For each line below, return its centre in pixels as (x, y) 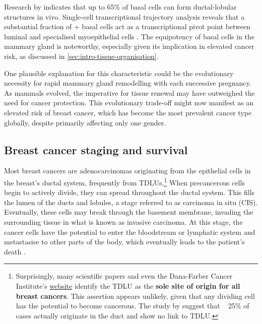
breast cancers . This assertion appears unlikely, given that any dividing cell (135, 296)
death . (15, 251)
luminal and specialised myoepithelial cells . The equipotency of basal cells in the (129, 36)
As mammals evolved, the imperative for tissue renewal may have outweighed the (129, 92)
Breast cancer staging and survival (96, 149)
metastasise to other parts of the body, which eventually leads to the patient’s (124, 242)
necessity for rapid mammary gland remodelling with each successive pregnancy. (128, 83)
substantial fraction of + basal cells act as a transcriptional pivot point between (127, 26)
